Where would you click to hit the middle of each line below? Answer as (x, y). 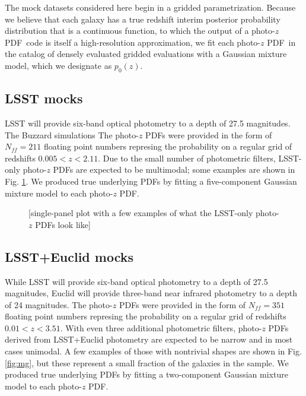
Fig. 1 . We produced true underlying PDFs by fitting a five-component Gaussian (151, 181)
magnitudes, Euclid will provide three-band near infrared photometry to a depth (151, 293)
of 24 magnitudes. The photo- (59, 304)
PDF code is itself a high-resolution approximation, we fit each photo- (133, 42)
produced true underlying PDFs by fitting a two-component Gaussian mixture (146, 374)
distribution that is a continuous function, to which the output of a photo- (140, 31)
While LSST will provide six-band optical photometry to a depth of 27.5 (136, 281)
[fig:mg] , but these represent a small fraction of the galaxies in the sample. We (147, 362)
